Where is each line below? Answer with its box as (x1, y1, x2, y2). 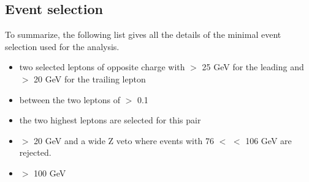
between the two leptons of (19, 93, 120, 106)
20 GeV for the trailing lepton (34, 72, 146, 85)
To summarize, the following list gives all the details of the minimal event (5, 28, 281, 41)
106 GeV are (245, 134, 292, 147)
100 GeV (34, 166, 66, 179)
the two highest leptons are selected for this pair (19, 114, 201, 126)
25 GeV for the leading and (202, 60, 304, 73)
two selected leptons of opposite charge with (19, 60, 185, 73)
